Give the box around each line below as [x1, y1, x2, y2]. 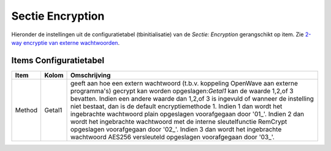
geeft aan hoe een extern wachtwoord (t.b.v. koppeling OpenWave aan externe [70, 79, 299, 87]
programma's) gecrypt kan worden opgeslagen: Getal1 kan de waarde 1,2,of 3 [70, 87, 294, 95]
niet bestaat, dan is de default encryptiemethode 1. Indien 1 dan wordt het [70, 102, 283, 110]
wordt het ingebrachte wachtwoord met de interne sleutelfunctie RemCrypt [70, 117, 287, 126]
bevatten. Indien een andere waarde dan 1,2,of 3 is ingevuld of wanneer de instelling [70, 94, 314, 103]
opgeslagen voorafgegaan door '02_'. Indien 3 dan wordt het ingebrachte [70, 125, 282, 133]
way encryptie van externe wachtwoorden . [11, 39, 120, 46]
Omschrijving [70, 71, 111, 79]
